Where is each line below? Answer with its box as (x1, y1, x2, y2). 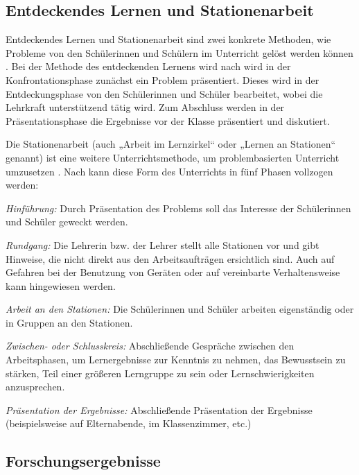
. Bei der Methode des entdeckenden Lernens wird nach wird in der (6, 59, 291, 74)
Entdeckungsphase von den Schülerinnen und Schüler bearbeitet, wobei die (6, 86, 323, 101)
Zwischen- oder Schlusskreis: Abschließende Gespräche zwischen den (6, 338, 295, 353)
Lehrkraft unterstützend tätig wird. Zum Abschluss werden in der (6, 100, 285, 114)
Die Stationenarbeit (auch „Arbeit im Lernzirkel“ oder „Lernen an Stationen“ (6, 137, 336, 151)
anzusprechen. (6, 379, 65, 394)
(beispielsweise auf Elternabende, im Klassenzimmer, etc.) (6, 416, 252, 431)
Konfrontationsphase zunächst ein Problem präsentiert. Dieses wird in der (6, 72, 319, 87)
